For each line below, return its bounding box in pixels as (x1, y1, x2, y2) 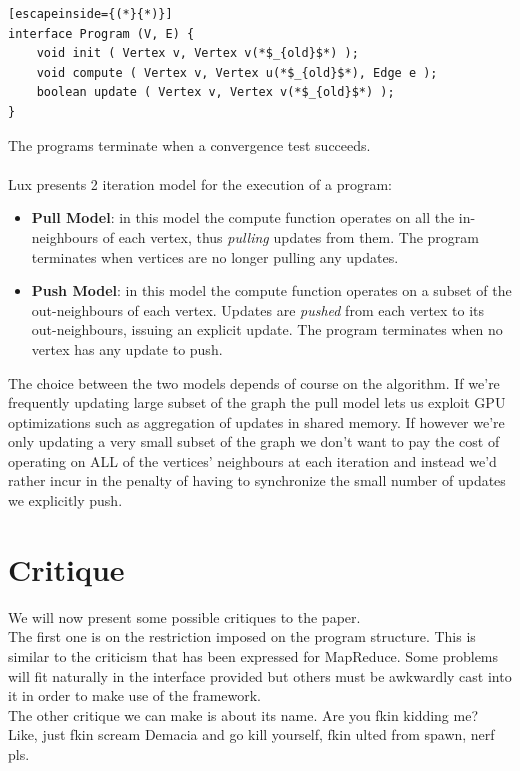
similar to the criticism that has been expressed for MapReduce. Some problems (8, 645, 499, 666)
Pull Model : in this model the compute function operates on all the (31, 207, 455, 228)
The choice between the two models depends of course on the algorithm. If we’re (8, 372, 500, 393)
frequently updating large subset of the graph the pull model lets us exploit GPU (8, 392, 506, 413)
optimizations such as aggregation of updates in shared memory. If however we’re (8, 411, 505, 432)
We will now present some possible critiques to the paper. (8, 606, 361, 627)
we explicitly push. (8, 490, 123, 511)
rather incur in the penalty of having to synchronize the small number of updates (8, 470, 506, 491)
